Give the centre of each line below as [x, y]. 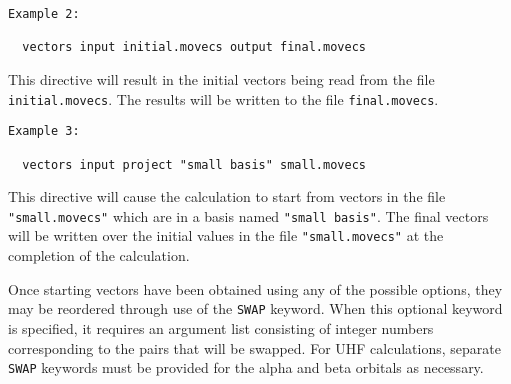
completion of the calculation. [99, 255]
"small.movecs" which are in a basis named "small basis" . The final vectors [248, 215]
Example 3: [44, 131]
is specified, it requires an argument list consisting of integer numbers [221, 327]
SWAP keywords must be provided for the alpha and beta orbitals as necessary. [246, 367]
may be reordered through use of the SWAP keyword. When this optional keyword [255, 308]
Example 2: [44, 14]
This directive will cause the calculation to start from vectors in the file [227, 196]
